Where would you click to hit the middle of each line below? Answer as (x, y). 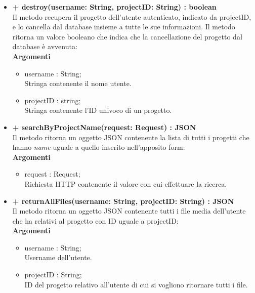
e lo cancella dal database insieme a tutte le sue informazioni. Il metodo (124, 27)
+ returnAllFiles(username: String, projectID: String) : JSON (123, 201)
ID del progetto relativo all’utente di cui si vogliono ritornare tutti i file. (136, 284)
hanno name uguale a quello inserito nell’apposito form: (99, 147)
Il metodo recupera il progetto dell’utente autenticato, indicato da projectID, (132, 16)
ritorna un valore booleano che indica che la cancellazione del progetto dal (127, 36)
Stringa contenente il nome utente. (78, 83)
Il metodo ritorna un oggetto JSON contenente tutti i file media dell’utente (129, 211)
